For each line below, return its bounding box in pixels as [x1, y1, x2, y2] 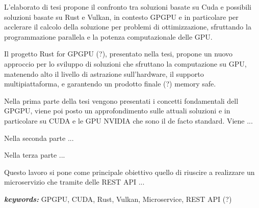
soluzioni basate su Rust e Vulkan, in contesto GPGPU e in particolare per [4, 11, 239, 22]
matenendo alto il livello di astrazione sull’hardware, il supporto [4, 68, 204, 79]
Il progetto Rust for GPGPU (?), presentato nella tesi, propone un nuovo [4, 48, 233, 59]
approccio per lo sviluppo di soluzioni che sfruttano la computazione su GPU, [4, 58, 247, 69]
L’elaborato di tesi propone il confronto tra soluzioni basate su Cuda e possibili [4, 2, 252, 12]
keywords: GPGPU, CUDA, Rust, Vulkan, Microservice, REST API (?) [4, 193, 232, 204]
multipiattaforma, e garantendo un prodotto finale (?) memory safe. [4, 78, 216, 89]
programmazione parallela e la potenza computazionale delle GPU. [4, 31, 213, 42]
